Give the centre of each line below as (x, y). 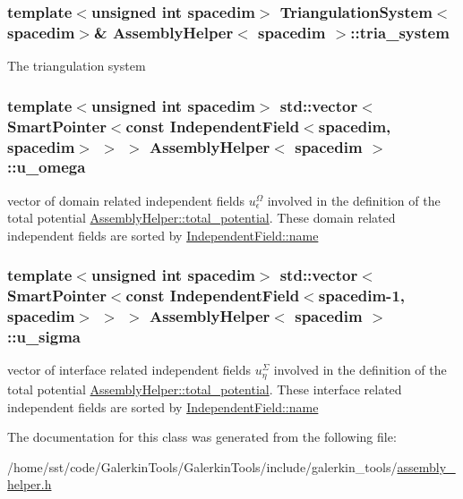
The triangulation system (77, 66)
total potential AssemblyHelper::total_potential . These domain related (201, 218)
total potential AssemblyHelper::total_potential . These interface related (205, 389)
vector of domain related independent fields (126, 200)
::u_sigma (44, 337)
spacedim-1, (362, 296)
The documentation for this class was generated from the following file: (202, 437)
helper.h (30, 484)
